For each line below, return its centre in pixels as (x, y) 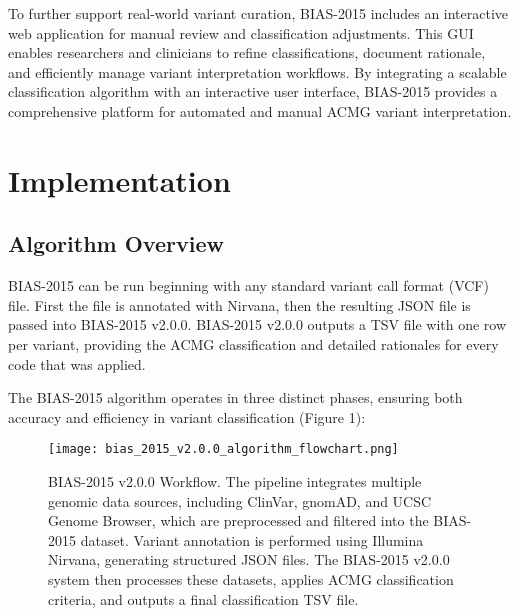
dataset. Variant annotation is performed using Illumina (252, 539)
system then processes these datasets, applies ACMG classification (251, 578)
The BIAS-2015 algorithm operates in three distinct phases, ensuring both (235, 397)
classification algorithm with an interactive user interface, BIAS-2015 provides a (253, 91)
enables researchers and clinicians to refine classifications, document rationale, (247, 52)
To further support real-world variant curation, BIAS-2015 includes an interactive (258, 13)
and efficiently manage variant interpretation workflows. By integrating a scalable (257, 71)
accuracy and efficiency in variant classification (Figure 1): (187, 416)
